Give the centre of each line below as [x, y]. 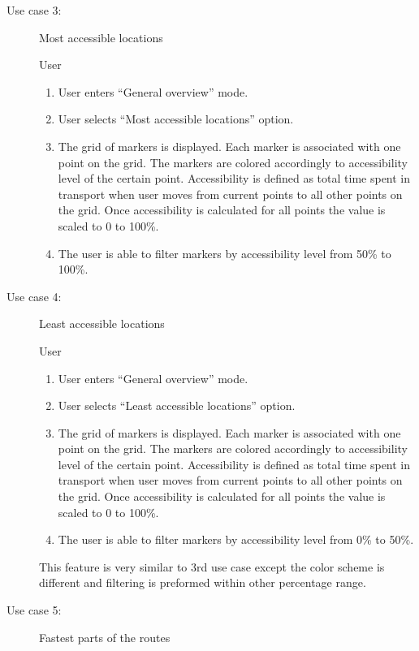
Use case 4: [34, 296]
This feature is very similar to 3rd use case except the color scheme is [212, 566]
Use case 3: [34, 10]
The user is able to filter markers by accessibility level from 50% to [225, 253]
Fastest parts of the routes [105, 637]
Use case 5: [34, 610]
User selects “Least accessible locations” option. [177, 405]
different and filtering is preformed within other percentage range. [203, 582]
